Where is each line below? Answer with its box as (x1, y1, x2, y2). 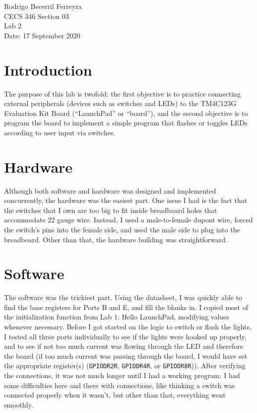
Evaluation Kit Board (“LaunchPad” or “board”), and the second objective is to (4, 107, 248, 118)
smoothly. (4, 399, 33, 410)
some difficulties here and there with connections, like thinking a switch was (4, 380, 235, 390)
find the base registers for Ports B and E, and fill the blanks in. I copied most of (4, 302, 248, 312)
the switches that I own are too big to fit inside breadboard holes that (4, 205, 217, 215)
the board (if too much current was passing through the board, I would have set (4, 350, 248, 361)
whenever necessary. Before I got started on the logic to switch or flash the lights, (4, 321, 252, 332)
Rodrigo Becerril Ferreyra (4, 1, 82, 11)
